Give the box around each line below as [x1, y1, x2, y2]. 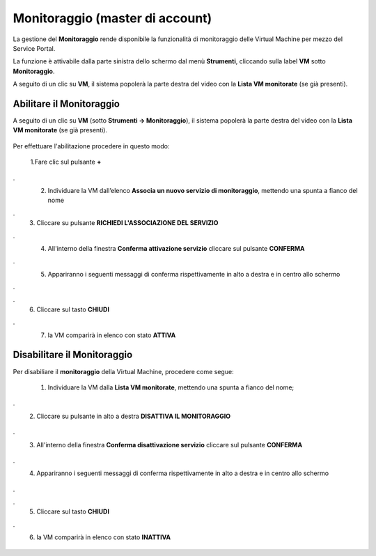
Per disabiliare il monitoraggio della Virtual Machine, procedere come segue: [13, 367, 234, 376]
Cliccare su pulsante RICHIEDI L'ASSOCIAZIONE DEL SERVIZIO [36, 219, 219, 227]
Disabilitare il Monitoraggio [13, 349, 133, 361]
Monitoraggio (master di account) [13, 10, 212, 26]
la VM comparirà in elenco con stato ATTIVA [47, 331, 176, 339]
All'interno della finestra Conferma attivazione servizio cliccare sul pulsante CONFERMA [47, 244, 305, 252]
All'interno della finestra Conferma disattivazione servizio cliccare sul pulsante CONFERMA [36, 440, 303, 449]
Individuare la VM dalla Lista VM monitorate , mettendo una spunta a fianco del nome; [47, 383, 295, 392]
